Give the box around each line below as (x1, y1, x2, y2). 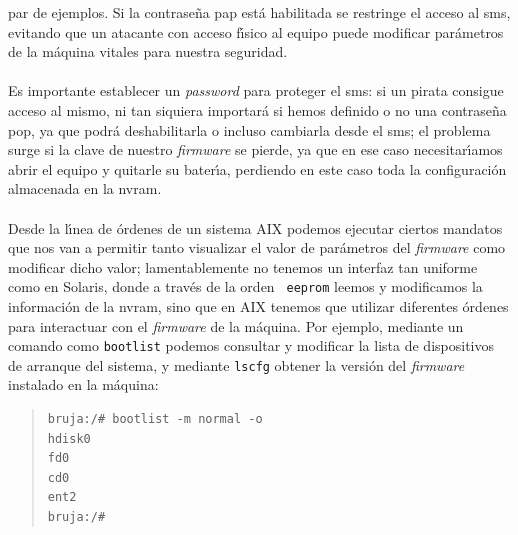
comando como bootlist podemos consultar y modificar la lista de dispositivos (8, 335, 494, 356)
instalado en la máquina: (8, 374, 159, 395)
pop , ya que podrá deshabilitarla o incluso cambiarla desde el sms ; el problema (8, 119, 491, 140)
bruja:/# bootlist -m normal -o (47, 412, 263, 427)
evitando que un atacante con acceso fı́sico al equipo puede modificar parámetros (8, 21, 504, 42)
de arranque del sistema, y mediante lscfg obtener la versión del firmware (8, 354, 465, 375)
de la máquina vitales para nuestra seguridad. (8, 41, 288, 62)
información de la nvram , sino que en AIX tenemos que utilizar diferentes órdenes (8, 295, 509, 316)
